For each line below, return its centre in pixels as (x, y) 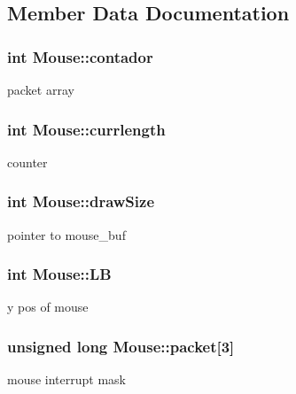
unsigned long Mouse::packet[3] (121, 346)
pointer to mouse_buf (66, 234)
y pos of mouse (48, 307)
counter (27, 162)
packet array (41, 89)
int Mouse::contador (80, 56)
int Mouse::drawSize (81, 201)
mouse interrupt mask (67, 379)
